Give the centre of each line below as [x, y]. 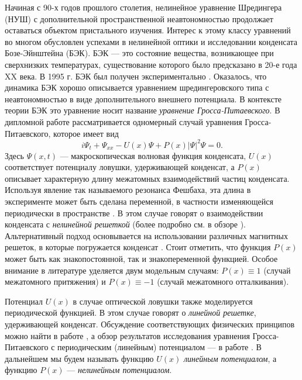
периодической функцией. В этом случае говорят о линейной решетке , [131, 312]
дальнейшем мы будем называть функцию [79, 358]
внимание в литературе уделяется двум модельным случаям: [112, 270]
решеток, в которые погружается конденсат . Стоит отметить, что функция [138, 247]
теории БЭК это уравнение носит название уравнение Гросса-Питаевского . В [143, 110]
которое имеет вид [86, 133]
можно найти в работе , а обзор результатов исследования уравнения [127, 335]
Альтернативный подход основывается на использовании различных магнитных [147, 235]
